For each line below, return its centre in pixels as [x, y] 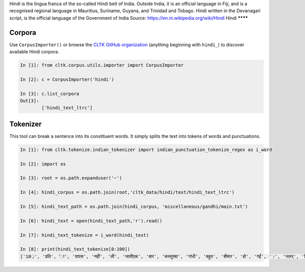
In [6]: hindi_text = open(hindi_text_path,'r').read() [91, 221]
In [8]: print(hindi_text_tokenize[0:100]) [75, 249]
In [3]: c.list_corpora [50, 94]
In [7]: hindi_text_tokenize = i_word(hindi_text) [85, 235]
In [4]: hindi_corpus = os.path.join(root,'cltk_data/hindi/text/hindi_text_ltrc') [127, 192]
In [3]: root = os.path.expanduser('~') [71, 178]
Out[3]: [29, 101]
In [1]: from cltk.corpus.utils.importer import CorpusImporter [102, 65]
